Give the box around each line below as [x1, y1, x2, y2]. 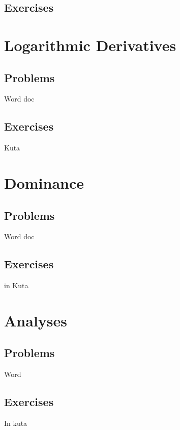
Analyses [4, 310, 67, 331]
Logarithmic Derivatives [4, 34, 176, 55]
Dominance [4, 172, 84, 193]
